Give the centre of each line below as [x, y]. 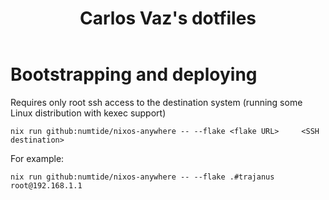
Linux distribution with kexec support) [88, 113]
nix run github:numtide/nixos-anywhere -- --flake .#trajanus [142, 177]
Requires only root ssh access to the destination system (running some [156, 102]
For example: [37, 158]
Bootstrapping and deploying [134, 74]
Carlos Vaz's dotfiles [168, 18]
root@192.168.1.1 [46, 185]
